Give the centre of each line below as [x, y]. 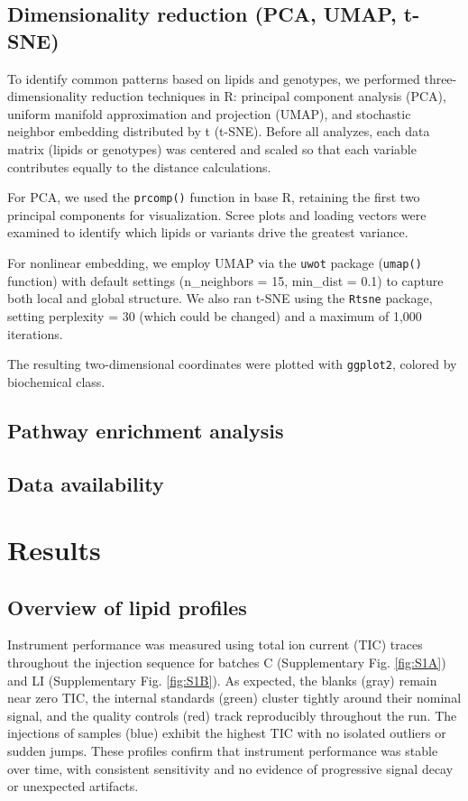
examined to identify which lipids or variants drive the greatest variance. [208, 232]
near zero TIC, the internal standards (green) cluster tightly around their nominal [234, 698]
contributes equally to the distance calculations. [139, 166]
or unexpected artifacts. [73, 786]
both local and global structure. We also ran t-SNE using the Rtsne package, [220, 298]
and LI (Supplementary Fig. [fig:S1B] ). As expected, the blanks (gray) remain [222, 680]
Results [54, 550]
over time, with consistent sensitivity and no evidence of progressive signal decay [230, 768]
